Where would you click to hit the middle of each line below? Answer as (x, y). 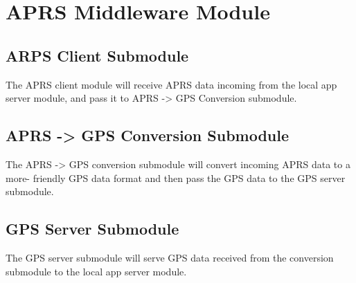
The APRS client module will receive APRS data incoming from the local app (171, 84)
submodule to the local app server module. (96, 271)
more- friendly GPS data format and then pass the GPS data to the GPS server (176, 177)
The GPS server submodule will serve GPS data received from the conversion (170, 257)
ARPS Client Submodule (97, 55)
